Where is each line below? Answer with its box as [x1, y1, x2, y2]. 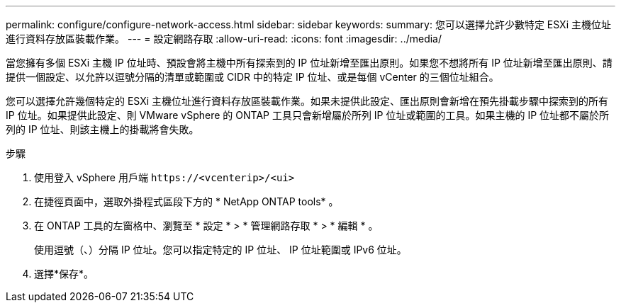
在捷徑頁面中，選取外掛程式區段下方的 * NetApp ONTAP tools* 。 [34, 195, 339, 207]
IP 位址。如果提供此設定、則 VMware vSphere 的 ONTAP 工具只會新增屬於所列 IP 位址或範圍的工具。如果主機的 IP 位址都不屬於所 [6, 109, 610, 121]
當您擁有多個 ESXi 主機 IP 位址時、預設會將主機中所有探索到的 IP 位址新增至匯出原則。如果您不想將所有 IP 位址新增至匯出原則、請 [6, 57, 612, 69]
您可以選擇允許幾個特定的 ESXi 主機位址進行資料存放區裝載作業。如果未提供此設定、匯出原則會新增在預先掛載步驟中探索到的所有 [6, 95, 609, 107]
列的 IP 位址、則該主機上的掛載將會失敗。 [6, 123, 199, 135]
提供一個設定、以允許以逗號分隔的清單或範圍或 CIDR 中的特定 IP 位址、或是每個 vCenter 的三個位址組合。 [6, 71, 499, 83]
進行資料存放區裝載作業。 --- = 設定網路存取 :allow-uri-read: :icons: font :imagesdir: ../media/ [6, 33, 442, 45]
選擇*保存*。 [34, 268, 94, 280]
